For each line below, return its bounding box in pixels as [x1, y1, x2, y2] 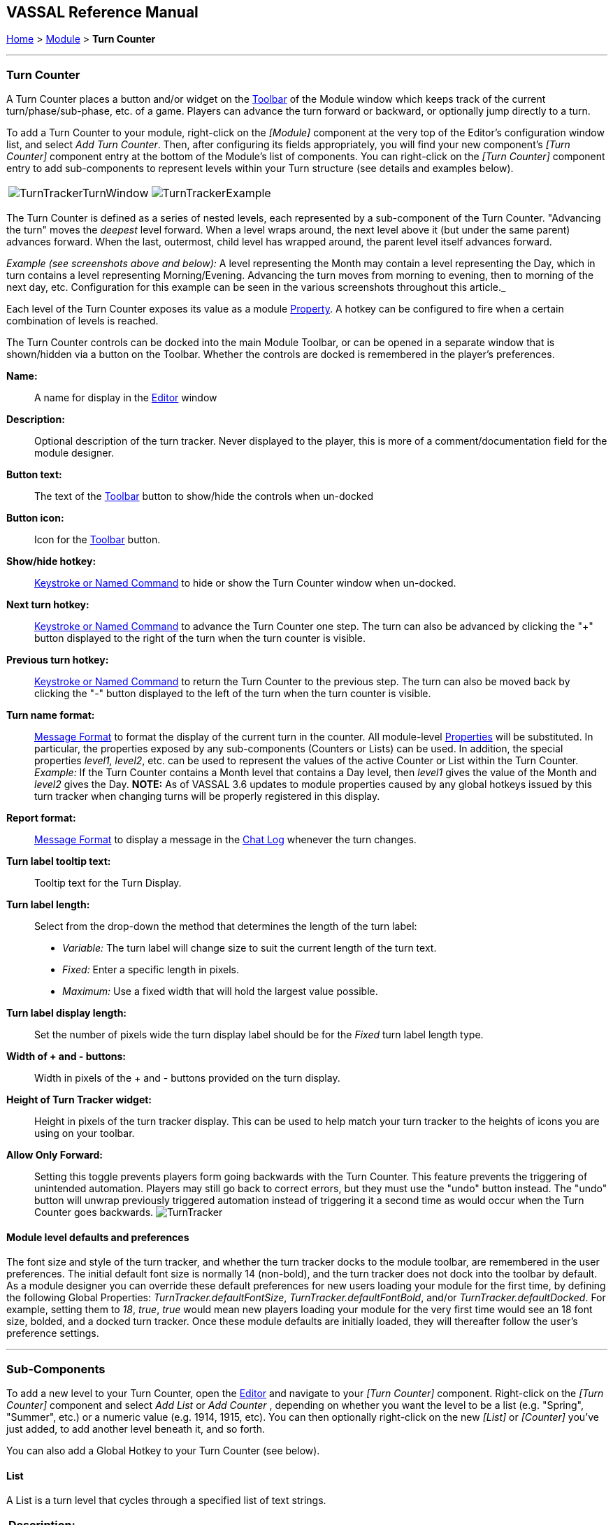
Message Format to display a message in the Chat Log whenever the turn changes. [34, 833, 417, 846]
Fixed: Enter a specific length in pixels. [62, 964, 240, 976]
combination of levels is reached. [6, 315, 159, 327]
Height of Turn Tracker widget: [6, 1094, 152, 1106]
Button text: [6, 468, 62, 481]
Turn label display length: [6, 1007, 127, 1019]
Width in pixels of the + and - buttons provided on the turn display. [34, 1072, 340, 1084]
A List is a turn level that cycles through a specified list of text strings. [6, 1494, 326, 1507]
